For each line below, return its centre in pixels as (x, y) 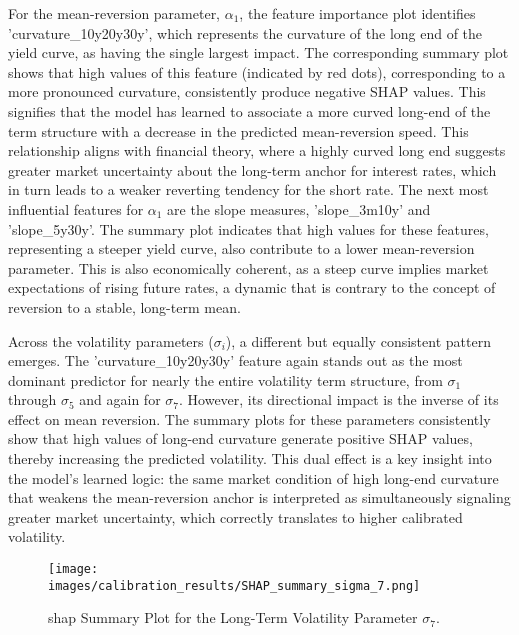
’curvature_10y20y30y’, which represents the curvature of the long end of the (245, 32)
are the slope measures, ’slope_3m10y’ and (299, 208)
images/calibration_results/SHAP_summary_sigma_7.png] (234, 585)
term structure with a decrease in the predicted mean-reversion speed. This (238, 130)
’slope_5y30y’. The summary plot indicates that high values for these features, (248, 228)
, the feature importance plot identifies (357, 13)
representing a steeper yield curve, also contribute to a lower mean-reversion (241, 248)
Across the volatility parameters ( (111, 340)
